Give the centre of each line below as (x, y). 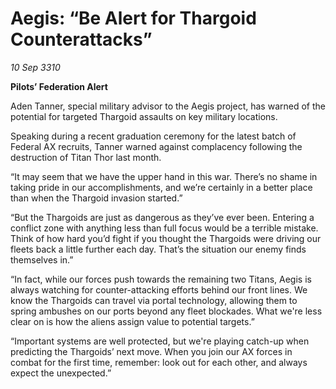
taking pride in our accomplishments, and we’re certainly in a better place (161, 187)
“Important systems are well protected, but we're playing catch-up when (160, 341)
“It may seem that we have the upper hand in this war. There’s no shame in (164, 176)
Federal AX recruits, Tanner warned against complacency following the (156, 146)
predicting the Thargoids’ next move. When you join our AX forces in (151, 351)
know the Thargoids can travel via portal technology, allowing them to (154, 300)
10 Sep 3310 (35, 67)
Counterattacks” (81, 39)
